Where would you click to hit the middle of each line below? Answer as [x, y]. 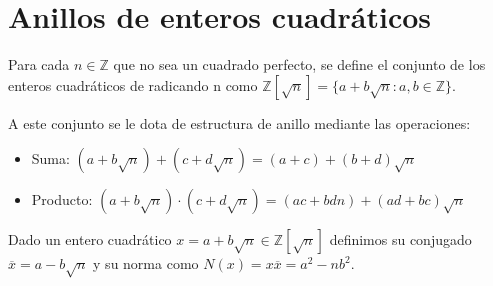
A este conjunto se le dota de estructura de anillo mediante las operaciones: [239, 122]
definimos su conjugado [400, 239]
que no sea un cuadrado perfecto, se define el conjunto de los [299, 64]
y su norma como [146, 263]
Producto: [62, 199]
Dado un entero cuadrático [90, 239]
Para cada [39, 64]
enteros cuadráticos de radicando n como [133, 84]
